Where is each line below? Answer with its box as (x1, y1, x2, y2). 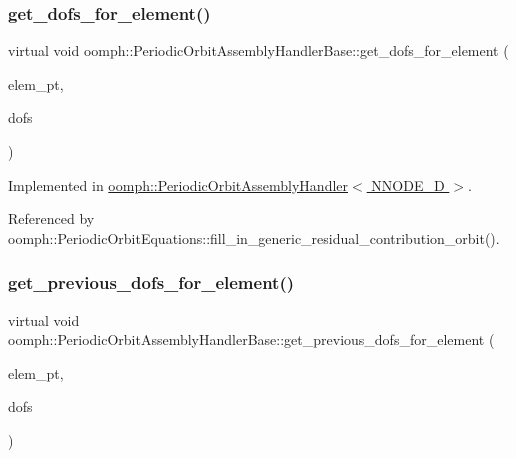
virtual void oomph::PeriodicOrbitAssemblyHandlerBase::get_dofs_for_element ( (8, 40, 509, 61)
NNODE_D (371, 174, 445, 195)
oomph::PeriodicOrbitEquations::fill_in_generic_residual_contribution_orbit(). (8, 227, 500, 248)
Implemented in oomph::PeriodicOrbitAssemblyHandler (8, 174, 349, 195)
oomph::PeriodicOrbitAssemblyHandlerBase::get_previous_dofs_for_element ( (8, 329, 495, 350)
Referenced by (8, 208, 95, 229)
